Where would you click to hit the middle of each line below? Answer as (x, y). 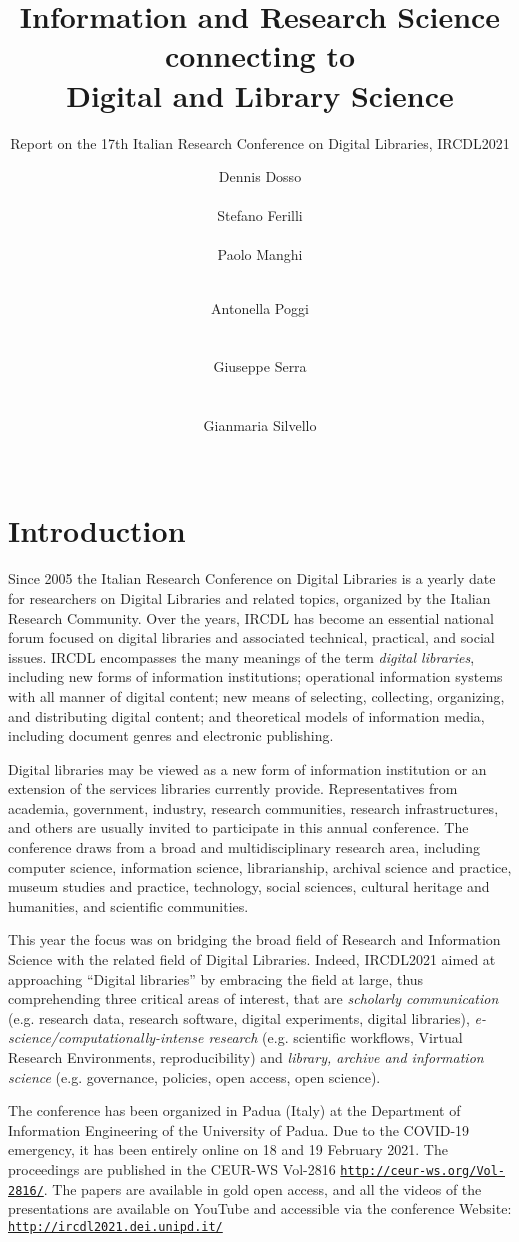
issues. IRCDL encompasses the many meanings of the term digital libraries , (241, 656)
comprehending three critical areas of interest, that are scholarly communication (253, 998)
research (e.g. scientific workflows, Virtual (335, 1037)
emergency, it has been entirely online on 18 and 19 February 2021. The (228, 1149)
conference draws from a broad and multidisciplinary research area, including (244, 847)
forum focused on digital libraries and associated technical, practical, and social (251, 637)
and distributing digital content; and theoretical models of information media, (246, 715)
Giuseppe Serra (260, 366)
